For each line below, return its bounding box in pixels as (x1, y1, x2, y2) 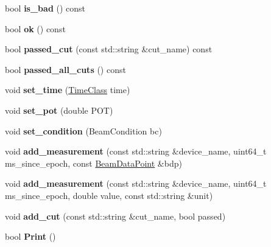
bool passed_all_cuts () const (5, 63, 126, 75)
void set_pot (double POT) (5, 103, 113, 116)
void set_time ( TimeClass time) (5, 83, 130, 96)
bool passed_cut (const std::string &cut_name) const (5, 43, 213, 55)
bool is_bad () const (5, 2, 86, 14)
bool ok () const (5, 22, 66, 35)
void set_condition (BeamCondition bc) (5, 124, 162, 137)
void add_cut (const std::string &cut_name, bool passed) (5, 209, 226, 222)
